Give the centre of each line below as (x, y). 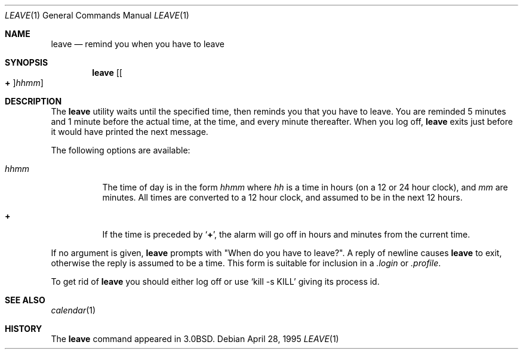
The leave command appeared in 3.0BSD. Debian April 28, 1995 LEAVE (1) (195, 339)
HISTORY (24, 329)
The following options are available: (121, 150)
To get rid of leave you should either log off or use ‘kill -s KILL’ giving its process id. (215, 281)
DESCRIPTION (33, 101)
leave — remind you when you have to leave (138, 44)
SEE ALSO (25, 300)
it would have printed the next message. (130, 132)
